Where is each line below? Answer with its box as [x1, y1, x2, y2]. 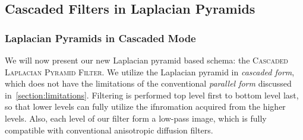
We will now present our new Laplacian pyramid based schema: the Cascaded [5, 54, 289, 66]
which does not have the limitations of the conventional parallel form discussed [5, 77, 292, 90]
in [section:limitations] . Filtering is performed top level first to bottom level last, [5, 88, 299, 101]
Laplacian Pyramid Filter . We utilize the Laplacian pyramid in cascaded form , [5, 65, 295, 78]
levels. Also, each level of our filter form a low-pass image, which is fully [5, 112, 267, 124]
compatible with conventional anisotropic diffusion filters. [5, 123, 213, 136]
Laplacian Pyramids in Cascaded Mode [5, 30, 196, 45]
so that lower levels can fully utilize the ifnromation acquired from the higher [5, 100, 286, 113]
